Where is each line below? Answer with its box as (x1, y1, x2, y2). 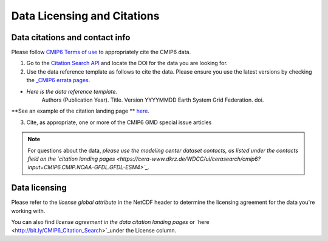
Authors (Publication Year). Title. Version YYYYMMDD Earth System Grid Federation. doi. (41, 96, 264, 103)
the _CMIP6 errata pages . (26, 77, 91, 84)
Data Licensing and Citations (11, 9, 160, 23)
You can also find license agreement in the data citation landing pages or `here (11, 218, 210, 226)
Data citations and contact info (11, 32, 131, 43)
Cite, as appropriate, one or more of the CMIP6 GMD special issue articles (26, 119, 212, 126)
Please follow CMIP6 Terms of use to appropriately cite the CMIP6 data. (11, 49, 191, 56)
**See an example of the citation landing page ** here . (11, 107, 150, 115)
